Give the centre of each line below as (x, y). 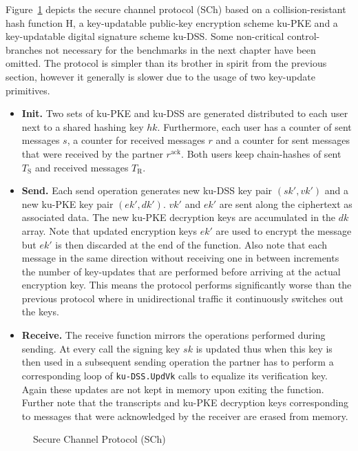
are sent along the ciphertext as (286, 203)
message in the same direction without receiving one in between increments (180, 258)
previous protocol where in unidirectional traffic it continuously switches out (182, 298)
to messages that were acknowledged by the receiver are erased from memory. (185, 416)
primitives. (28, 90)
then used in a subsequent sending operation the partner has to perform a (178, 362)
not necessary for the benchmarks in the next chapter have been (181, 49)
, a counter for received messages (136, 140)
